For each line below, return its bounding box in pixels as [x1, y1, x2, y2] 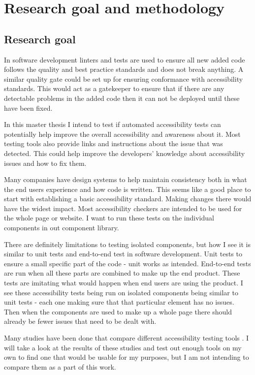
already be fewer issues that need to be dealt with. [4, 316, 157, 326]
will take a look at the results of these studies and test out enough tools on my [4, 342, 242, 352]
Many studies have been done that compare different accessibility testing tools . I [4, 333, 249, 343]
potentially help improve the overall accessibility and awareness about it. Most [4, 128, 241, 139]
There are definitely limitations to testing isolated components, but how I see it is [4, 239, 251, 249]
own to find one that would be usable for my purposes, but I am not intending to [4, 352, 249, 362]
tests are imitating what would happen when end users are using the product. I [4, 278, 243, 288]
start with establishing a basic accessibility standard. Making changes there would [4, 193, 252, 204]
